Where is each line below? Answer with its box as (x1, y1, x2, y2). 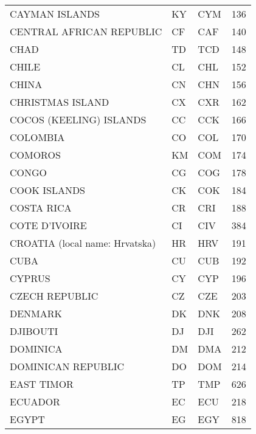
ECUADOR (10, 394, 60, 408)
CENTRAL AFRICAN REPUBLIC (10, 24, 162, 38)
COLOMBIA (10, 130, 65, 144)
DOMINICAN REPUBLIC (10, 359, 125, 373)
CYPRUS (10, 271, 50, 285)
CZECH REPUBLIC (10, 289, 99, 303)
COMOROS (10, 148, 61, 162)
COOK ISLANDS (10, 183, 86, 197)
